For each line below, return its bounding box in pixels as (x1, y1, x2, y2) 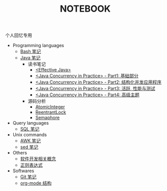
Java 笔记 (20, 55, 41, 61)
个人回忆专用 (5, 32, 32, 39)
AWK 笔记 (20, 138, 41, 144)
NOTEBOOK (60, 3, 111, 15)
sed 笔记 (20, 144, 39, 150)
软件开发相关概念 (20, 156, 56, 162)
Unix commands (12, 132, 47, 138)
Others (12, 150, 27, 156)
